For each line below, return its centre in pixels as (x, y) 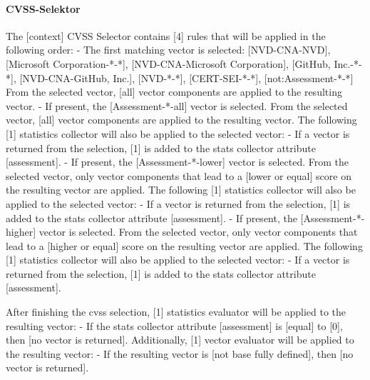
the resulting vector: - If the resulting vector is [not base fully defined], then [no (180, 353)
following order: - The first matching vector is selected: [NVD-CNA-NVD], (168, 50)
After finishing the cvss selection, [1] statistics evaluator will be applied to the (176, 312)
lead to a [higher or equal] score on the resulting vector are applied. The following (184, 245)
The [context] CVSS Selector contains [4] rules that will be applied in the (166, 35)
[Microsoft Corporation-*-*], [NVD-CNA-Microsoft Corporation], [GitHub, (168, 63)
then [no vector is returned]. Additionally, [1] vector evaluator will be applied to (180, 340)
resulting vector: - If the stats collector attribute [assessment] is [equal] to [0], (174, 325)
